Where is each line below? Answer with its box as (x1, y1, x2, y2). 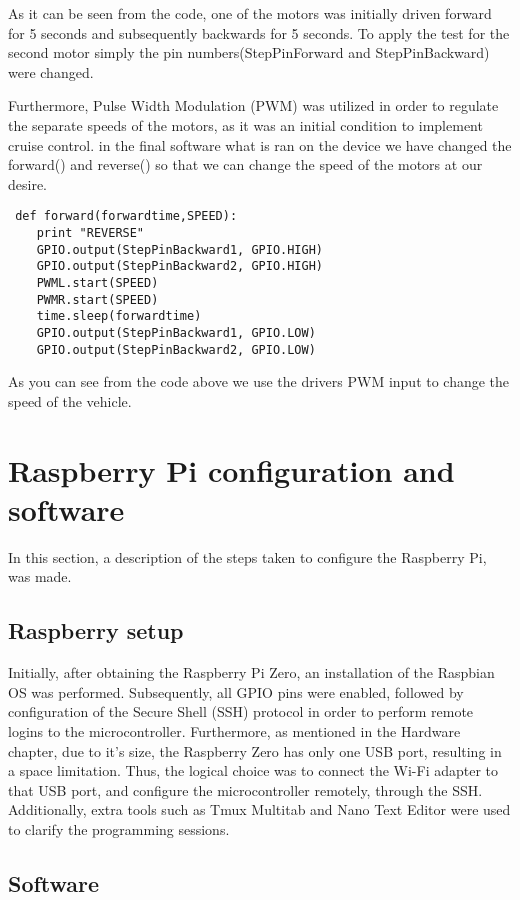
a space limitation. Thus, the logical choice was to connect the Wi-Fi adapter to (8, 760, 499, 781)
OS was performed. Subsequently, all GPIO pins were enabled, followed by (8, 681, 464, 702)
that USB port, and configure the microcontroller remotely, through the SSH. (8, 779, 483, 800)
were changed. (8, 61, 94, 82)
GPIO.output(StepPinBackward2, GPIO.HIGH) (36, 259, 323, 274)
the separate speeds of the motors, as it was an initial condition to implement (8, 114, 483, 135)
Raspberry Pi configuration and (8, 449, 455, 490)
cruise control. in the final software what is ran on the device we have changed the (8, 134, 512, 155)
